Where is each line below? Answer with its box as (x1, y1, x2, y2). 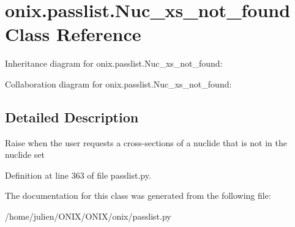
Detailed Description (5, 107, 139, 126)
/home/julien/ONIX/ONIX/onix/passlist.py (5, 210, 171, 223)
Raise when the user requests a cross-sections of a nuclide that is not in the (5, 136, 287, 149)
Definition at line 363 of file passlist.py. (5, 168, 151, 181)
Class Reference (5, 21, 141, 47)
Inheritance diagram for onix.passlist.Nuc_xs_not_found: (5, 57, 223, 70)
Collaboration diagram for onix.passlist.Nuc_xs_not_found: (5, 77, 232, 90)
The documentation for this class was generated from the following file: (5, 189, 271, 202)
